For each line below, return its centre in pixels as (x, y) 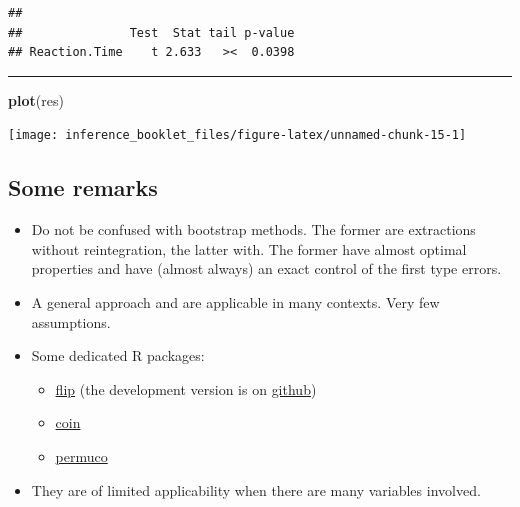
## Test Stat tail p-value (151, 32)
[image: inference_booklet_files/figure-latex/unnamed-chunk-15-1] (237, 135)
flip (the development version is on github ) (186, 388)
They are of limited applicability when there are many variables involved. (256, 489)
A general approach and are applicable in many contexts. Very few (235, 302)
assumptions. (71, 321)
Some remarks (83, 187)
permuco (81, 455)
